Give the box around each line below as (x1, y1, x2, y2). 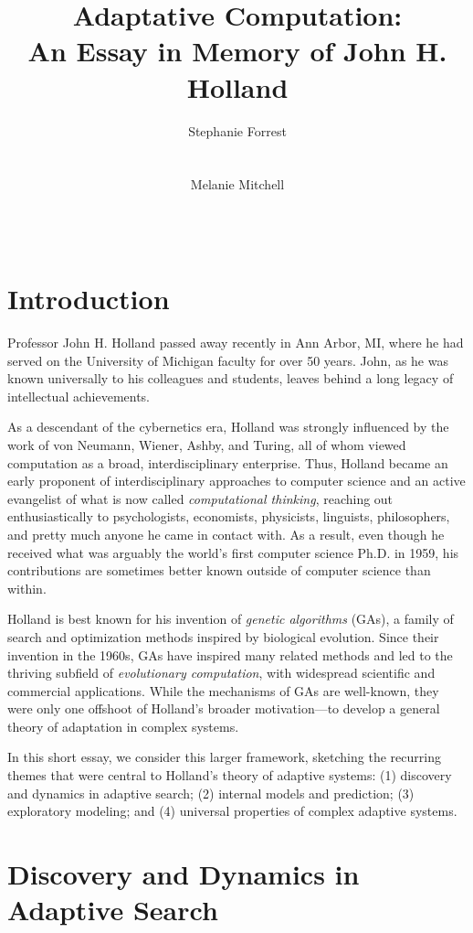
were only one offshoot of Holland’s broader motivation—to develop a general (7, 699, 440, 718)
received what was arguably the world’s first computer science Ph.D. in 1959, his (7, 542, 459, 562)
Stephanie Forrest (188, 121, 287, 140)
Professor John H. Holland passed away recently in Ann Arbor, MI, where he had (7, 333, 464, 351)
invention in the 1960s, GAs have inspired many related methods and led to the (7, 645, 453, 664)
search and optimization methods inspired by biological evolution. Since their (7, 627, 439, 646)
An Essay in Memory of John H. (27, 32, 447, 70)
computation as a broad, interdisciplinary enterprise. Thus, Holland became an (7, 453, 448, 472)
